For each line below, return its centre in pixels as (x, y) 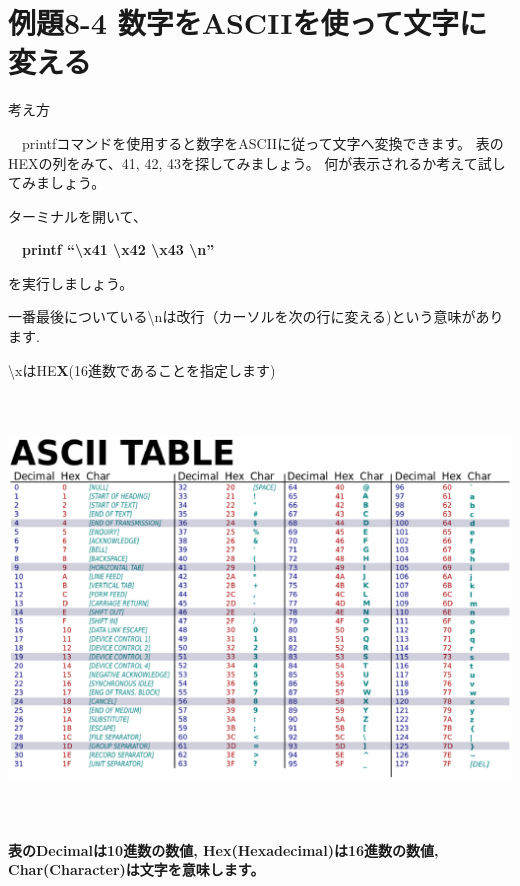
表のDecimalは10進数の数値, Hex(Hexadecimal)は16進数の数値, (223, 849)
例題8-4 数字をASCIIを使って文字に (248, 22)
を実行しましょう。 (71, 282)
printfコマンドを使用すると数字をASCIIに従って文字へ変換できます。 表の (262, 142)
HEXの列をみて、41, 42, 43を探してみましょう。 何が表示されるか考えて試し (257, 162)
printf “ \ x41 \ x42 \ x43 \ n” (118, 249)
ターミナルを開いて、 (77, 215)
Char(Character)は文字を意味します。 (136, 869)
